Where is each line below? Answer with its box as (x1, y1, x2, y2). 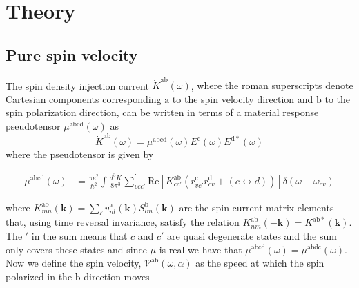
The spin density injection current (6, 78, 149, 93)
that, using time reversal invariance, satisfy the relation (6, 215, 240, 229)
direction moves (84, 269, 150, 283)
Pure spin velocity (6, 44, 138, 65)
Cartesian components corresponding (6, 91, 162, 106)
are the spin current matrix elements (179, 200, 334, 214)
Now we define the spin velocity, (6, 256, 142, 270)
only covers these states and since (6, 242, 147, 256)
